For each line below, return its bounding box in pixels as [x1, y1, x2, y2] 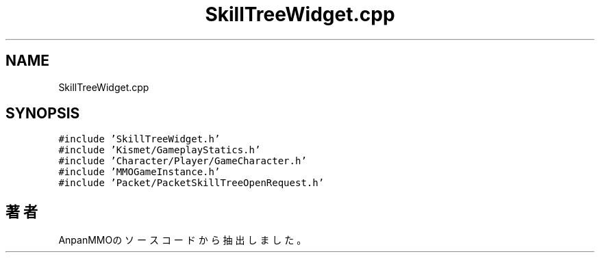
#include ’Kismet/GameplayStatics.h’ [58, 144, 261, 156]
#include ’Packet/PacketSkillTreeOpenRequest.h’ [58, 177, 325, 189]
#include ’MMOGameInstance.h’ [58, 166, 221, 178]
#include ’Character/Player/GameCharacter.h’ [58, 155, 307, 167]
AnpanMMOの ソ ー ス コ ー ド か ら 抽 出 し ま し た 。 [58, 234, 307, 246]
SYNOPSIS [5, 105, 80, 122]
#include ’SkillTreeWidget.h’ [58, 133, 221, 145]
